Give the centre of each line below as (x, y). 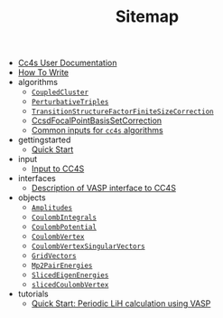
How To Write (43, 72)
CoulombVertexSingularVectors (88, 246)
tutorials (33, 294)
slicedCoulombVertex (70, 285)
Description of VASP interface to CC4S (103, 188)
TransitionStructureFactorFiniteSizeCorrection (122, 112)
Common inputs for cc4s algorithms (98, 130)
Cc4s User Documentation (67, 63)
